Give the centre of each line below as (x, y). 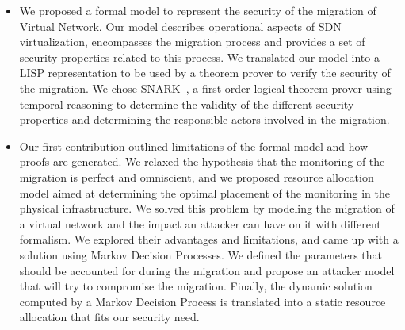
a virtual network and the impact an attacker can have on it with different (200, 223)
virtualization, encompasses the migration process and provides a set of (192, 42)
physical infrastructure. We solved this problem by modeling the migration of (207, 208)
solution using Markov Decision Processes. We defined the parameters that (201, 254)
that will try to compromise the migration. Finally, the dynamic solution (196, 286)
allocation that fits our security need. (109, 317)
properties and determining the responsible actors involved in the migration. (204, 119)
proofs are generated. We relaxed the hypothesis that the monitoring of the (202, 161)
